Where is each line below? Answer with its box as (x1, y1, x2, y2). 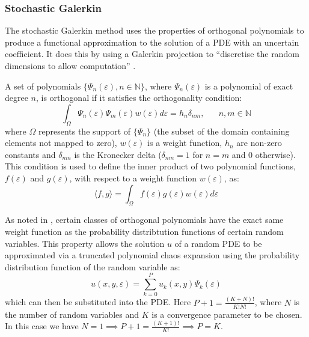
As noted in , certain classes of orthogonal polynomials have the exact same (5, 213, 284, 226)
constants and (5, 148, 56, 160)
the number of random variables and (5, 308, 139, 320)
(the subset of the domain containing (153, 124, 290, 137)
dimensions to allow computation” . (5, 59, 136, 71)
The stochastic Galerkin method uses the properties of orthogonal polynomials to (5, 24, 304, 37)
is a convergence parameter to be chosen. (151, 308, 302, 320)
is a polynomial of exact (204, 79, 293, 92)
